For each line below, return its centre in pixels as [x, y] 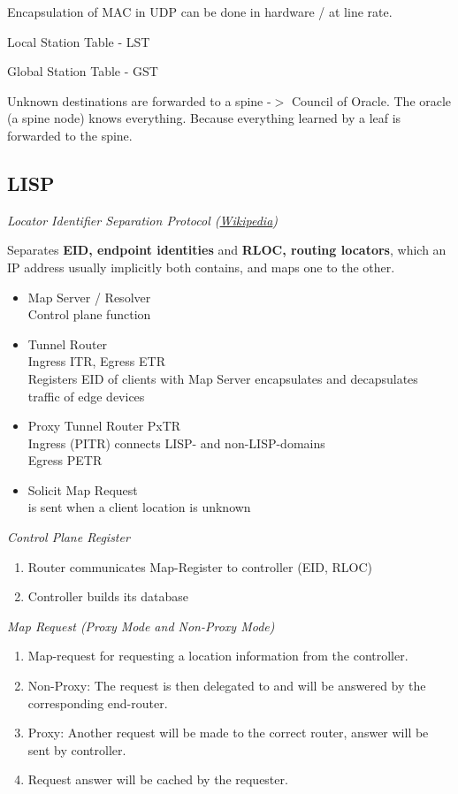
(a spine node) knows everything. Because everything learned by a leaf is [204, 118]
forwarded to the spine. [70, 135]
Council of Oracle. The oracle [371, 100]
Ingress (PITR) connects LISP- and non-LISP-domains [176, 443]
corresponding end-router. [98, 702]
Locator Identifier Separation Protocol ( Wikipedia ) [143, 220]
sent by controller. [77, 749]
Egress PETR [65, 460]
